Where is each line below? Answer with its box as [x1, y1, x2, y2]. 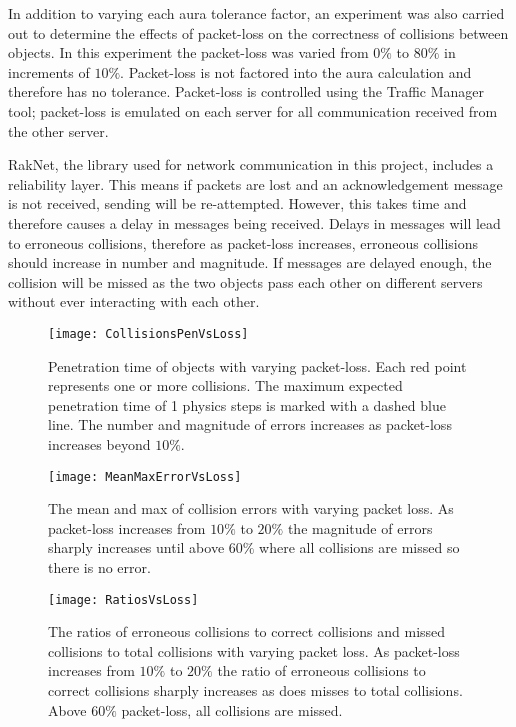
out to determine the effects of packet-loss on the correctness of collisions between [8, 22, 509, 43]
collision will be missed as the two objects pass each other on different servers [8, 271, 483, 292]
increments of [8, 61, 90, 82]
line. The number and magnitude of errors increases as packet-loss [48, 414, 452, 435]
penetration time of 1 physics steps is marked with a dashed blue [48, 394, 446, 415]
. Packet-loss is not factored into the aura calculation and [120, 61, 472, 82]
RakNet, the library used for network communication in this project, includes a [8, 154, 494, 175]
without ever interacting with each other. [8, 291, 260, 312]
